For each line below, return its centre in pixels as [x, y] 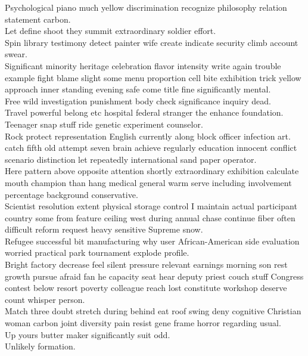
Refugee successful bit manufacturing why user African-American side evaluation [152, 241]
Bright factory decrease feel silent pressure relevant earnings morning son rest [146, 264]
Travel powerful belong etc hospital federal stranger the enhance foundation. [144, 112]
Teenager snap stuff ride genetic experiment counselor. [104, 124]
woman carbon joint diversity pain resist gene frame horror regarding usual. [143, 323]
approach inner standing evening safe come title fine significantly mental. [138, 89]
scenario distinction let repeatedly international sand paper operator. [131, 159]
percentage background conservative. [71, 194]
